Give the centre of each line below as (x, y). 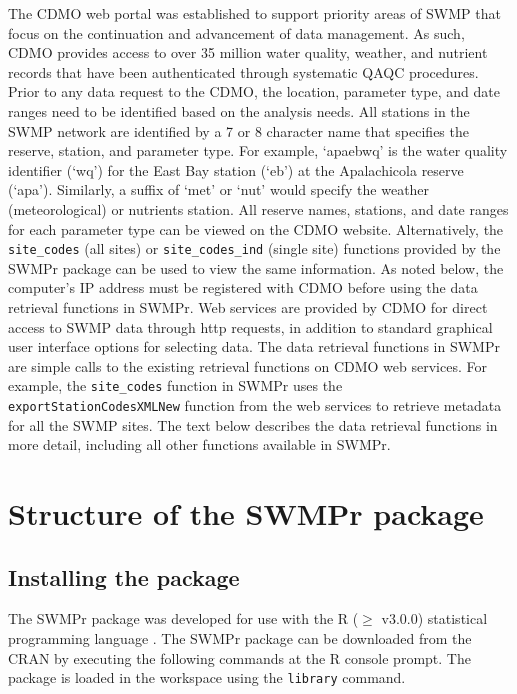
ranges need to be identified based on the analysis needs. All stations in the (239, 110)
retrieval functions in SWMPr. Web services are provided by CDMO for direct (248, 306)
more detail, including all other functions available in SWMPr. (199, 444)
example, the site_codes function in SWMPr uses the (175, 385)
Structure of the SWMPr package (246, 513)
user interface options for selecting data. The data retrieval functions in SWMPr (254, 346)
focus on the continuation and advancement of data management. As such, (236, 32)
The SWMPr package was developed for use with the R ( (183, 618)
